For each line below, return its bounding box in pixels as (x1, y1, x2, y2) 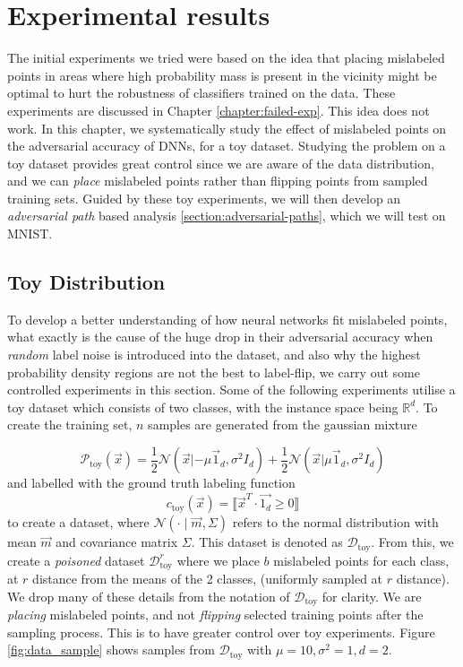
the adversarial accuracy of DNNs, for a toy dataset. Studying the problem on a (7, 136, 446, 155)
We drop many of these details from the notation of (7, 586, 290, 605)
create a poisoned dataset (7, 550, 145, 569)
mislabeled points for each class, (273, 550, 450, 569)
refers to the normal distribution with (232, 513, 439, 532)
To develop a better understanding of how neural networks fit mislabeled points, (7, 309, 448, 328)
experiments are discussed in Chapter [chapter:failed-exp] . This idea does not (7, 100, 430, 119)
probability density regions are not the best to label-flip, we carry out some (7, 362, 420, 381)
